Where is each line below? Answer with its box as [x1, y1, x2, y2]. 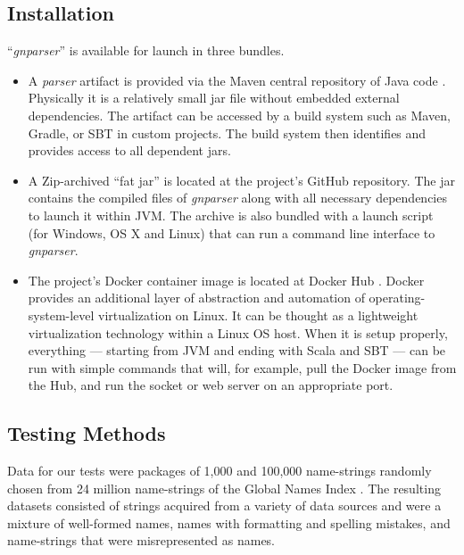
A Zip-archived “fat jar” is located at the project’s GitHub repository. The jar [28, 170, 455, 189]
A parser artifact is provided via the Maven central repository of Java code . [28, 70, 446, 89]
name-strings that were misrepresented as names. [7, 531, 276, 550]
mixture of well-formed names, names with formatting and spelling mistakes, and [7, 513, 451, 532]
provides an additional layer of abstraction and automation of [28, 288, 365, 307]
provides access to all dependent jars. [28, 141, 231, 160]
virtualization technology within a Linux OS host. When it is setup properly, [28, 323, 448, 342]
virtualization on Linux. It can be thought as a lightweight [98, 305, 418, 324]
